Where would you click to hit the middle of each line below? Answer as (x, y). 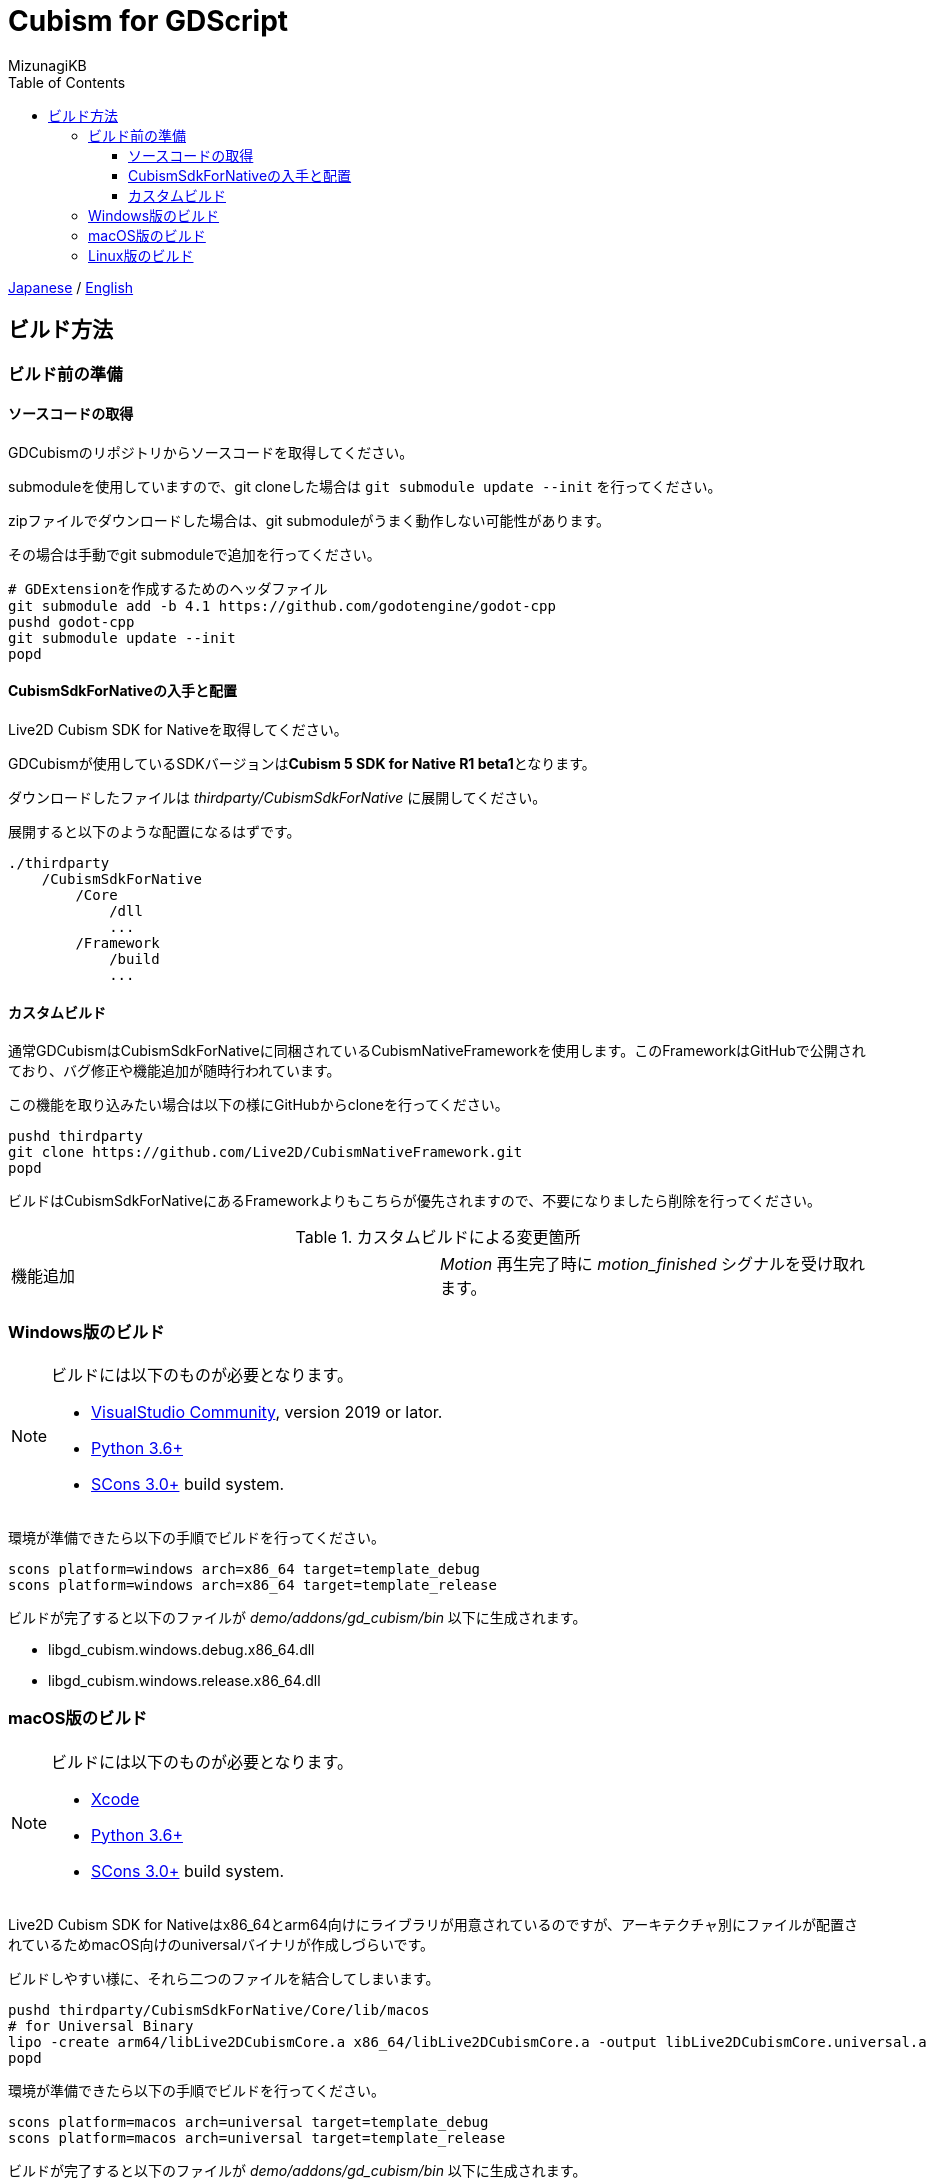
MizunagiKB (47, 65)
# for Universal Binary (101, 2025)
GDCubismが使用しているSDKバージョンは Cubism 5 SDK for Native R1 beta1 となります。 (302, 764)
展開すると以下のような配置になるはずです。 (154, 832)
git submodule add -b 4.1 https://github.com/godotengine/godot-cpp (282, 605)
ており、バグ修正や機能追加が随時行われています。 (174, 1071)
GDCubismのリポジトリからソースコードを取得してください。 (211, 452)
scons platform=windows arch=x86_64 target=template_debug (244, 1569)
